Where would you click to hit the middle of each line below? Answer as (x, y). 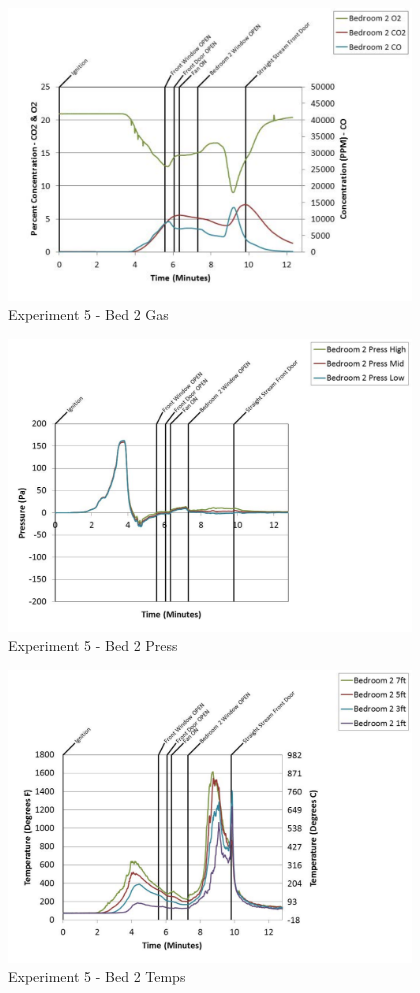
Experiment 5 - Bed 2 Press (93, 645)
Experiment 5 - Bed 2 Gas (88, 314)
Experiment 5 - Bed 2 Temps (97, 976)
